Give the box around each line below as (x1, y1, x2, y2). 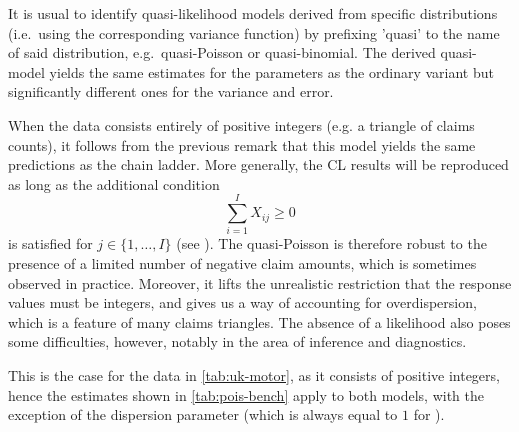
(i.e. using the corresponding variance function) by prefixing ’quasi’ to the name (8, 22, 500, 43)
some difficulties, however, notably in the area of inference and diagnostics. (8, 331, 467, 352)
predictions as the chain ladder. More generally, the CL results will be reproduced (8, 154, 509, 175)
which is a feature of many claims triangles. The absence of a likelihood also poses (8, 311, 511, 332)
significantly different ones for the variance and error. (8, 81, 334, 102)
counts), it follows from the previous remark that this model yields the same (8, 134, 476, 155)
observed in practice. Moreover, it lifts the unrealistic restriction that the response (8, 272, 512, 293)
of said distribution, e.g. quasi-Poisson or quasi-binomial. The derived (8, 42, 436, 63)
